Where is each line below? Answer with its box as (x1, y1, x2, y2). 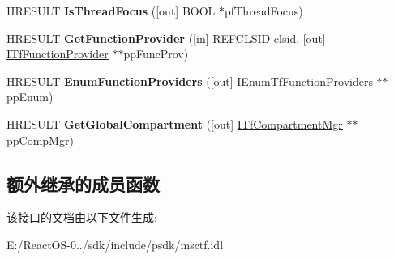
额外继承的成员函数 (6, 171, 160, 196)
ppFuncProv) (123, 45, 189, 62)
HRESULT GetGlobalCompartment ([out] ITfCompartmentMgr (6, 115, 343, 132)
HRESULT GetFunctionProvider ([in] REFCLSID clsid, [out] (6, 29, 326, 46)
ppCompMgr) (6, 131, 74, 148)
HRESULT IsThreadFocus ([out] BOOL (6, 2, 216, 19)
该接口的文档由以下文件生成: (6, 209, 157, 226)
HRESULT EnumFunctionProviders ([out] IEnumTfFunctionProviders (6, 72, 373, 89)
